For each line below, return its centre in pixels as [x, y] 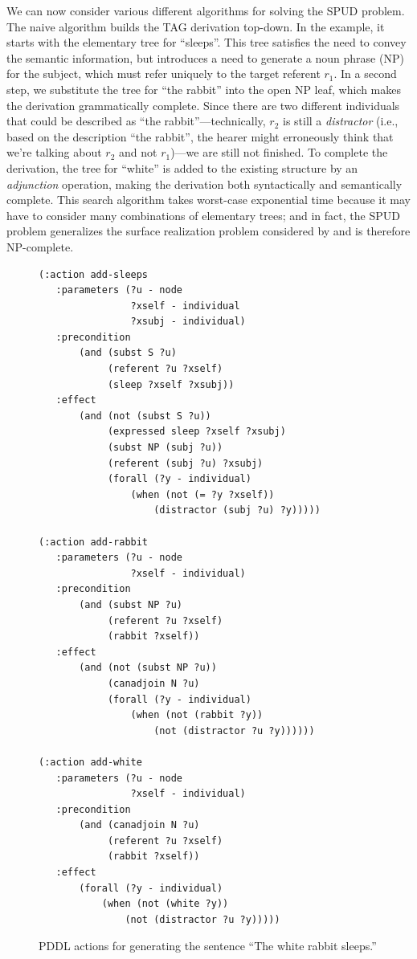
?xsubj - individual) [188, 322]
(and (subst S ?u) [128, 353]
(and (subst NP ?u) [131, 604]
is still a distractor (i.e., [340, 121]
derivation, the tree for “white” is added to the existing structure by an [182, 167]
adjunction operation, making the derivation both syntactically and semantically [204, 184]
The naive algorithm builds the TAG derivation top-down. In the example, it [196, 26]
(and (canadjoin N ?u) [139, 825]
